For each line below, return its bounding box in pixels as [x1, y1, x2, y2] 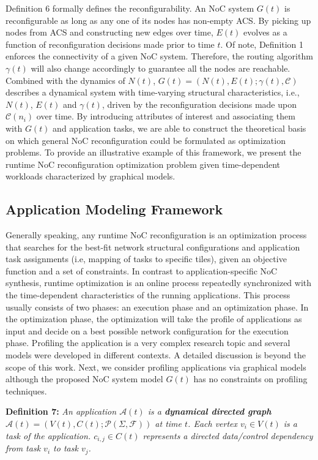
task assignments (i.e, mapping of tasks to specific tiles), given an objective [6, 252, 287, 265]
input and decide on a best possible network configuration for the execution [6, 324, 289, 337]
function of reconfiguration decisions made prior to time [6, 37, 215, 50]
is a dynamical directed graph [147, 405, 272, 418]
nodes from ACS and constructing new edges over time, [6, 26, 213, 39]
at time [155, 417, 182, 430]
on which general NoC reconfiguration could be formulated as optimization [6, 134, 286, 146]
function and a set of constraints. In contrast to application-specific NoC [6, 264, 278, 277]
